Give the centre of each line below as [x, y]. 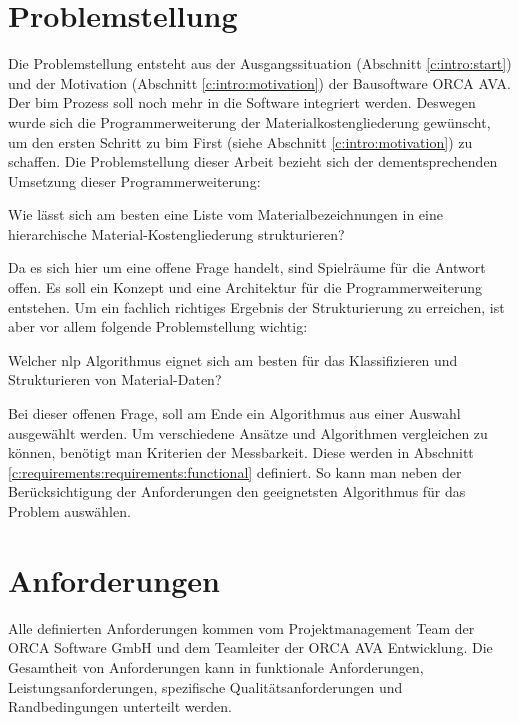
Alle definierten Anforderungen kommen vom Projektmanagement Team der [241, 627]
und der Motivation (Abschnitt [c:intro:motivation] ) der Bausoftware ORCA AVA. [259, 82]
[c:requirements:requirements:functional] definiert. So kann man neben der [235, 471]
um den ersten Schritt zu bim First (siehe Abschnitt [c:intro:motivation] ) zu [240, 141]
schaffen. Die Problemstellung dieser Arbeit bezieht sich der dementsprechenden [253, 161]
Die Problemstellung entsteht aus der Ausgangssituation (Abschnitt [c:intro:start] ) [260, 63]
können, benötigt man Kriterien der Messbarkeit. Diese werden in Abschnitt [241, 452]
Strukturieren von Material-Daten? [115, 379]
